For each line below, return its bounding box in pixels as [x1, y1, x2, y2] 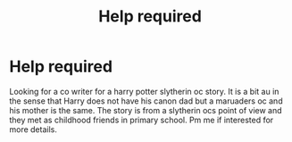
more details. [9, 123, 58, 135]
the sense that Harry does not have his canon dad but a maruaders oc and [9, 96, 283, 106]
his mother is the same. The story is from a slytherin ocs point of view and [9, 104, 283, 115]
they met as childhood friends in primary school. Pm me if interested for [9, 114, 274, 125]
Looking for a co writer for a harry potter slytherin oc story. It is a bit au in [9, 86, 279, 96]
